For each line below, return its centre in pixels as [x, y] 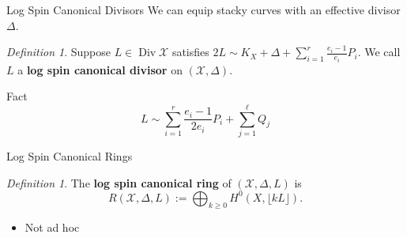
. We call [379, 52]
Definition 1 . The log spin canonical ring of [119, 182]
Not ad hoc [52, 227]
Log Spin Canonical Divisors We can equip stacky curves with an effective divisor [203, 9]
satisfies [190, 52]
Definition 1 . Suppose [59, 52]
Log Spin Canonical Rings [70, 155]
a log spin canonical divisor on [100, 69]
